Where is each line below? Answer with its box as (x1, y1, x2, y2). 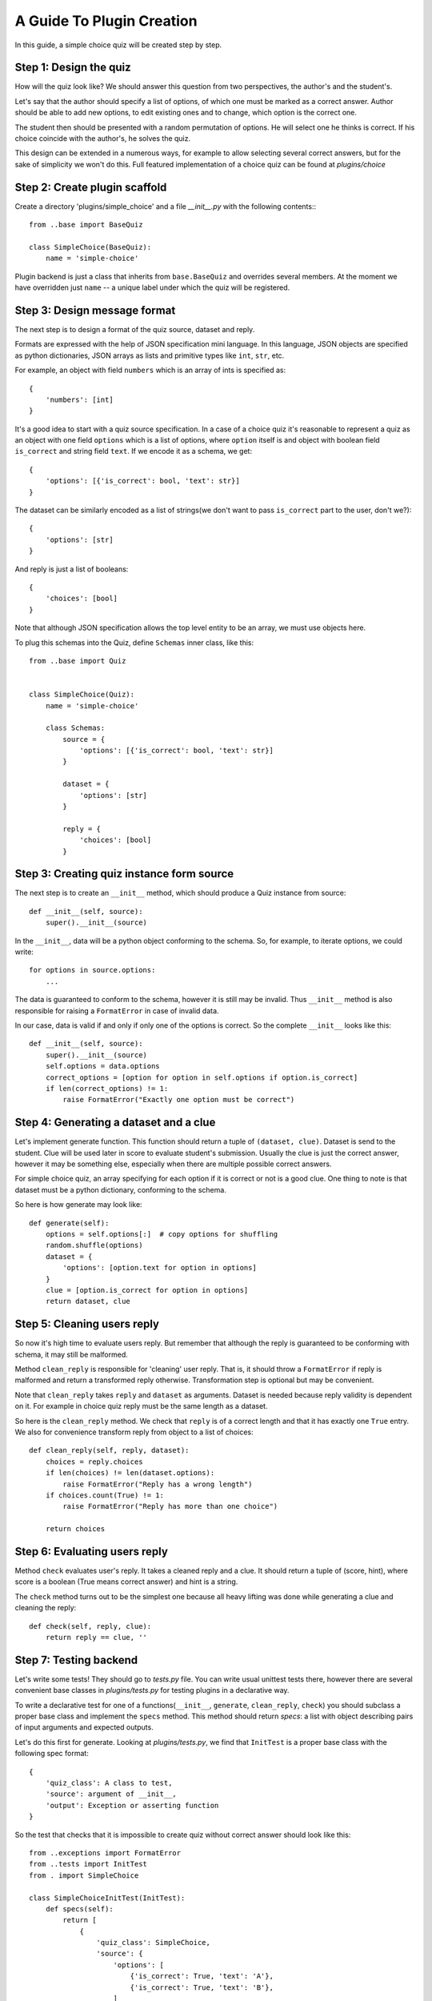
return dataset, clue (45, 1297, 131, 1306)
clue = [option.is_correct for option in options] (45, 1285, 249, 1294)
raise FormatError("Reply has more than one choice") (62, 1502, 278, 1511)
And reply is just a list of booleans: (14, 564, 129, 574)
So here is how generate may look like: (14, 1200, 143, 1209)
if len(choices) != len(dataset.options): (45, 1469, 215, 1478)
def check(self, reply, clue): (29, 1622, 152, 1630)
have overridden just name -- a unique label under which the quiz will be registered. (14, 283, 290, 292)
